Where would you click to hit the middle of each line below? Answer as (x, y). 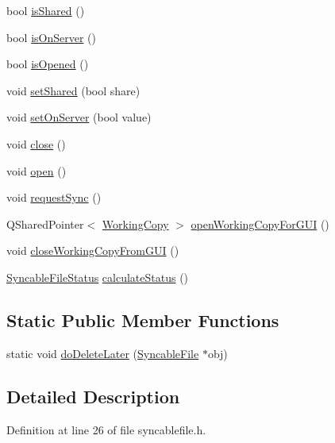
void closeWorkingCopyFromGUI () (93, 250)
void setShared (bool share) (73, 90)
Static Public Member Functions (143, 320)
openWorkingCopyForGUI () (260, 223)
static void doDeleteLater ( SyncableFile (103, 353)
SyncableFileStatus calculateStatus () (98, 277)
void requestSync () (54, 197)
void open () (37, 170)
